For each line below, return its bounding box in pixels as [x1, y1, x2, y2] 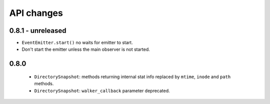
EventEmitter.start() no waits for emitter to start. [21, 40, 133, 46]
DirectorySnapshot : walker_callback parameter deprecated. [34, 88, 170, 94]
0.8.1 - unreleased [9, 26, 66, 35]
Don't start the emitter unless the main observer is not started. [21, 46, 150, 52]
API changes [9, 7, 63, 18]
